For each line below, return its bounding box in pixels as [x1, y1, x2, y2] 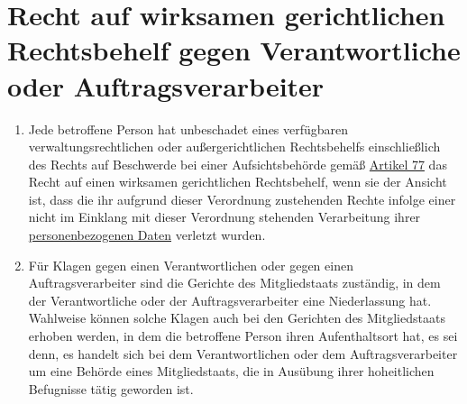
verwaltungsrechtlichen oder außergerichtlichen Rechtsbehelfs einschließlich [28, 137, 441, 156]
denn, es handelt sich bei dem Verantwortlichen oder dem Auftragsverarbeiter [28, 344, 458, 363]
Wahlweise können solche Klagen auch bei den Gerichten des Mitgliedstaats [28, 308, 445, 327]
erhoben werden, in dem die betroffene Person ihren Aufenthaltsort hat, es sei [28, 326, 458, 345]
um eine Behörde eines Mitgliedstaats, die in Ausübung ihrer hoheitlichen [28, 362, 435, 381]
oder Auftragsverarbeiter [7, 67, 325, 104]
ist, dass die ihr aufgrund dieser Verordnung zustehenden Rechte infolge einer [28, 189, 456, 208]
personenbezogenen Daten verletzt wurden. [28, 225, 266, 244]
